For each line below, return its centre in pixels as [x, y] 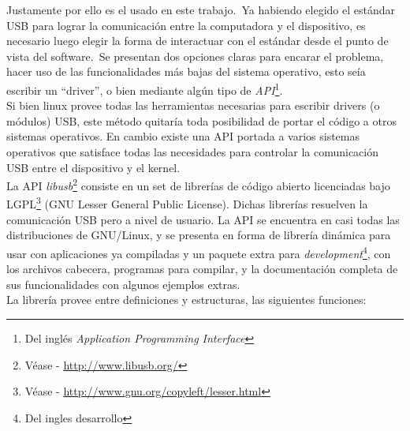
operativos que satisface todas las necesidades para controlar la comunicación [192, 152]
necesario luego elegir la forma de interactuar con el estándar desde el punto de [198, 41]
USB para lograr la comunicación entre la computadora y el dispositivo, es [186, 25]
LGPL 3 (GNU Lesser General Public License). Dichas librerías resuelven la [187, 203]
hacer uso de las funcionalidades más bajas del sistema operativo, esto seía [186, 71]
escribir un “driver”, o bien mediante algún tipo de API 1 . [145, 88]
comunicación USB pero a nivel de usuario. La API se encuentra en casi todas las [203, 219]
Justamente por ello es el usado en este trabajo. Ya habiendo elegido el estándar [201, 9]
